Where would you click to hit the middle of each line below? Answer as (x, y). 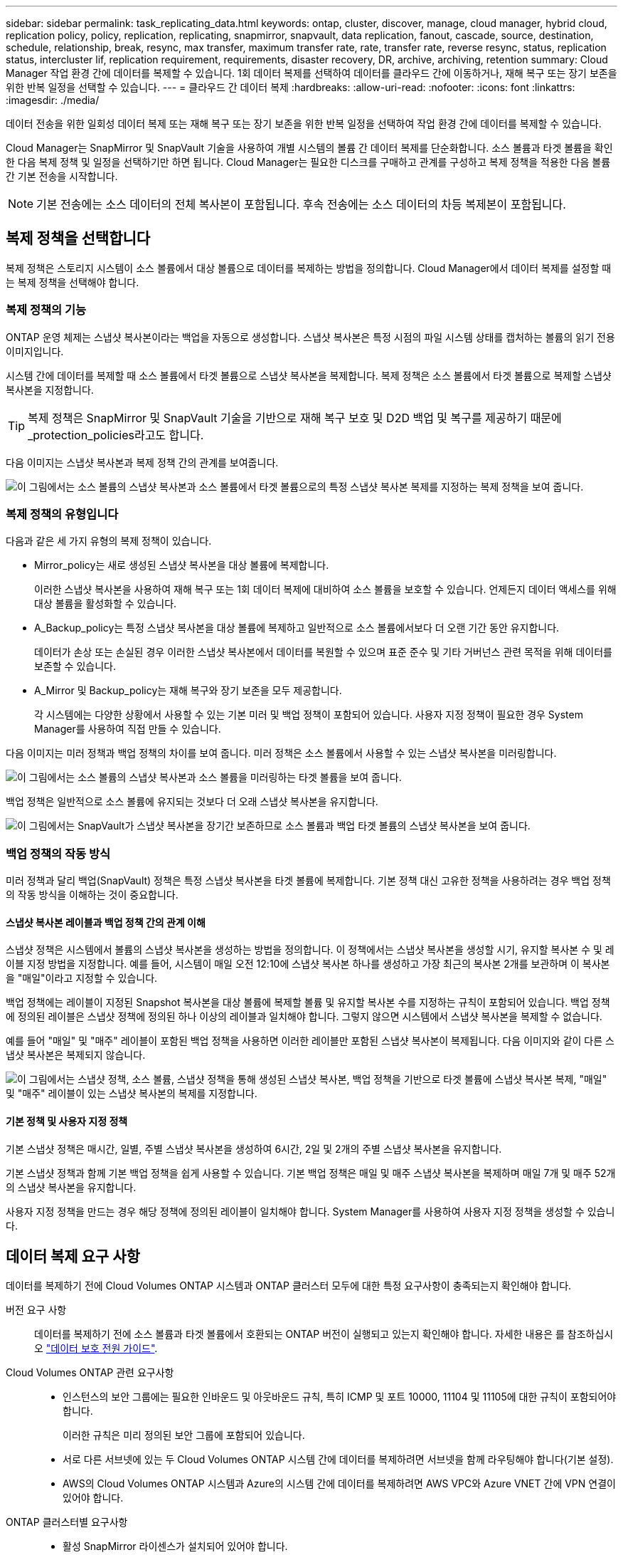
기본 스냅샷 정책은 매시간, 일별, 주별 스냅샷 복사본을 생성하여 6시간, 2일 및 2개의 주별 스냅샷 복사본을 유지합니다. (254, 1148)
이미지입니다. (35, 351)
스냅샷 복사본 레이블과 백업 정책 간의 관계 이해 (106, 922)
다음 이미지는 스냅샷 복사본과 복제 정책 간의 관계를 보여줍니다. (142, 462)
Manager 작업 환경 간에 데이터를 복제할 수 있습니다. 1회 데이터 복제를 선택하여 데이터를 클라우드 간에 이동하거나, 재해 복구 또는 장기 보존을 (311, 73)
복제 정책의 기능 (46, 310)
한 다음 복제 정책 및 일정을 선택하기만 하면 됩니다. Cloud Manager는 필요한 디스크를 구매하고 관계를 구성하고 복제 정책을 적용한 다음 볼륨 (308, 162)
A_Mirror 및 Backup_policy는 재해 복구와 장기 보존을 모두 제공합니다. (188, 691)
